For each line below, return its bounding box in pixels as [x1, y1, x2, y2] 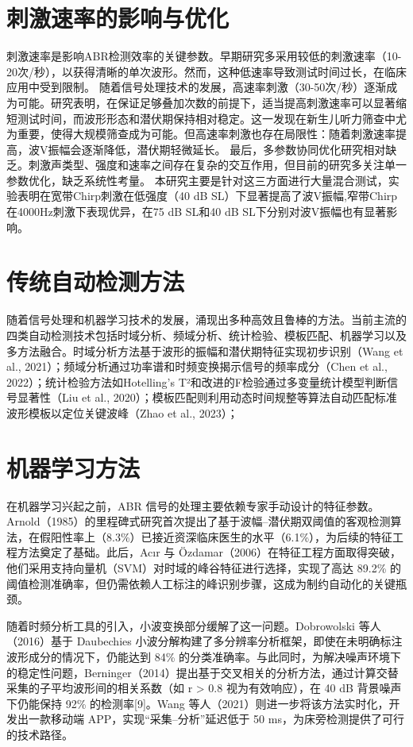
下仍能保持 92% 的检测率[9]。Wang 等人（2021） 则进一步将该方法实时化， [6, 695, 389, 711]
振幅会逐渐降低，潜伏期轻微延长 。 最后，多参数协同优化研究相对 [48, 141, 386, 157]
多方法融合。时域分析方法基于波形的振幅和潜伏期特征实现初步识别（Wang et [6, 342, 403, 359]
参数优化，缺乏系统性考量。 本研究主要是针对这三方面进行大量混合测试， [6, 171, 388, 188]
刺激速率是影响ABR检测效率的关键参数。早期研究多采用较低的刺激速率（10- [6, 48, 402, 64]
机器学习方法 [6, 451, 141, 483]
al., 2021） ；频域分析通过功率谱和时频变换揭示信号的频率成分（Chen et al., [6, 358, 388, 375]
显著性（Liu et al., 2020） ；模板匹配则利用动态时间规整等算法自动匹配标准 [17, 389, 397, 406]
